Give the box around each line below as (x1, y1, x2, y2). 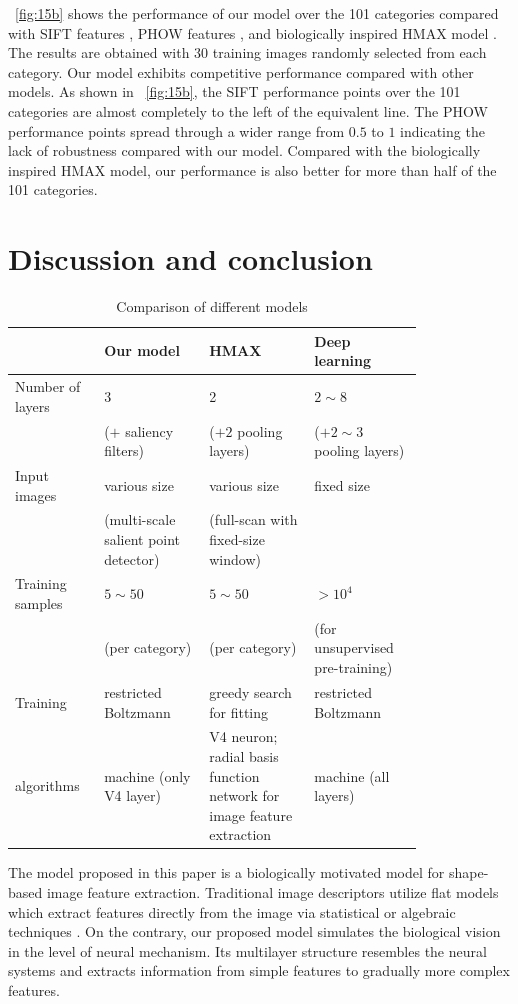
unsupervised (314, 637, 394, 658)
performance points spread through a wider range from (8, 120, 345, 141)
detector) (104, 548, 160, 569)
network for (209, 785, 280, 806)
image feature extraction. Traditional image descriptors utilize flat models (46, 882, 499, 902)
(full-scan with (209, 509, 298, 530)
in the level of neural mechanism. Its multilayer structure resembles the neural (8, 940, 487, 961)
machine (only (104, 765, 191, 786)
